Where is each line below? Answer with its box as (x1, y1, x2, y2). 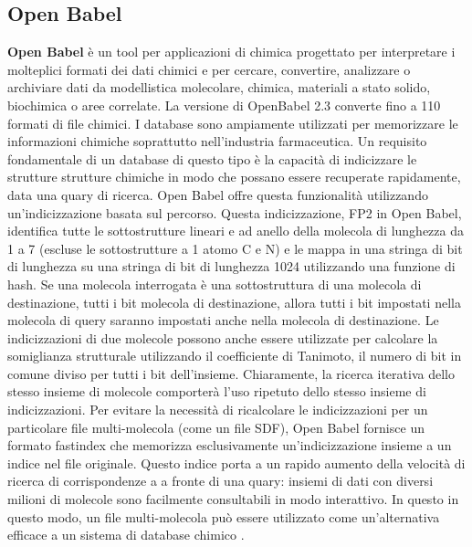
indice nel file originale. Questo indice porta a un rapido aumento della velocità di (7, 453, 466, 472)
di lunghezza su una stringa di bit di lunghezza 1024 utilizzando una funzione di (7, 257, 456, 276)
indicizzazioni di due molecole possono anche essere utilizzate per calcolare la (7, 328, 438, 347)
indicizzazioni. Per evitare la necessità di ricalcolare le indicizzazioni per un (7, 400, 428, 419)
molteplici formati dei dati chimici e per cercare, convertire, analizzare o (7, 59, 411, 79)
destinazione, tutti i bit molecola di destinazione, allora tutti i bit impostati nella (7, 292, 461, 311)
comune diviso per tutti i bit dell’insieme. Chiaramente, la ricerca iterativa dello (7, 363, 455, 383)
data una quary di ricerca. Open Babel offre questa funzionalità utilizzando (7, 184, 428, 204)
